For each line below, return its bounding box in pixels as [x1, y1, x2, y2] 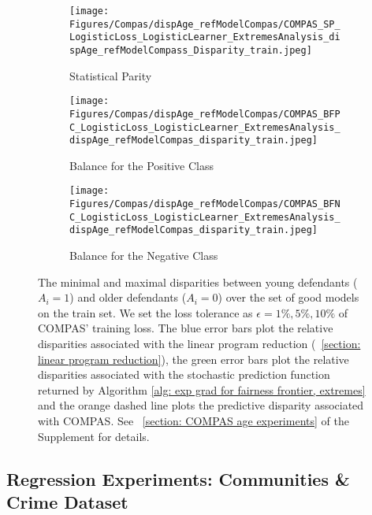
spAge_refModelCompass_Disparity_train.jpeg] [69, 44, 312, 56]
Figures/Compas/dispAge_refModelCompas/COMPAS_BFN [69, 198, 340, 210]
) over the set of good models [218, 289, 359, 306]
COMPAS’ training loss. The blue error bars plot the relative [38, 320, 333, 336]
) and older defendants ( [69, 289, 187, 306]
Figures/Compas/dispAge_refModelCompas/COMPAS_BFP [69, 108, 340, 120]
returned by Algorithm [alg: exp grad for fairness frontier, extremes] [38, 381, 366, 398]
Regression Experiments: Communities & [6, 466, 350, 491]
